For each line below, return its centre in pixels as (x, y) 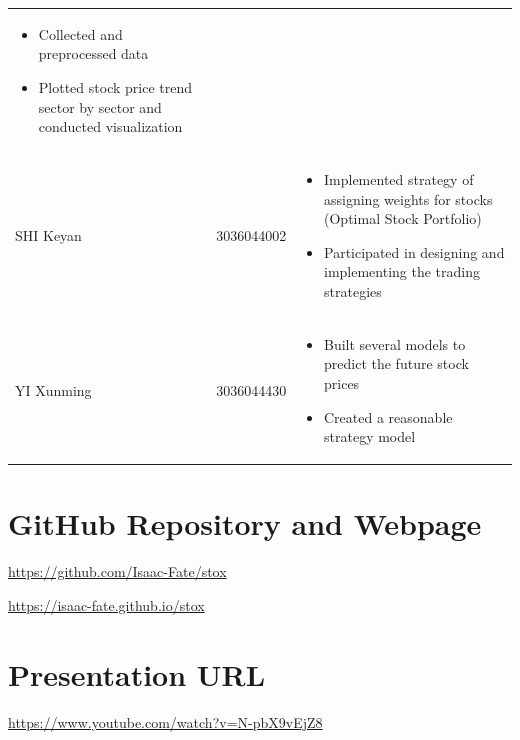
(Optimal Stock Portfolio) (403, 218)
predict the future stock (396, 363)
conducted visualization (110, 126)
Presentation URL (137, 673)
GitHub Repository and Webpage (245, 523)
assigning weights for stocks (408, 198)
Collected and (80, 33)
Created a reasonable (388, 416)
